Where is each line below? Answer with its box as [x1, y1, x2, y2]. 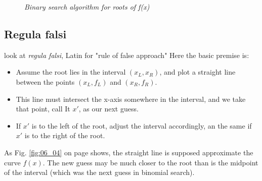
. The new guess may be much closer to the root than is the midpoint [42, 157, 258, 167]
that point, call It [16, 103, 70, 114]
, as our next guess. [78, 103, 139, 114]
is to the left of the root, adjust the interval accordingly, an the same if [31, 120, 252, 131]
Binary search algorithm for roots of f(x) [24, 2, 150, 12]
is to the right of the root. [24, 130, 105, 141]
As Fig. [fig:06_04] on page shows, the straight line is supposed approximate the [4, 147, 253, 157]
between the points [16, 76, 75, 87]
